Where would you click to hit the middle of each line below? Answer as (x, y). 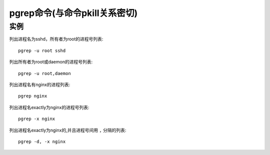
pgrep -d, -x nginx (42, 141)
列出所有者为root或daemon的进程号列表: (51, 62)
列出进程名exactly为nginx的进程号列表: (49, 107)
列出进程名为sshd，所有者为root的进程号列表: (56, 39)
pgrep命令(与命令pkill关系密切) (73, 13)
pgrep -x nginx (37, 119)
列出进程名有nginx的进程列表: (40, 84)
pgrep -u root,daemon (44, 73)
